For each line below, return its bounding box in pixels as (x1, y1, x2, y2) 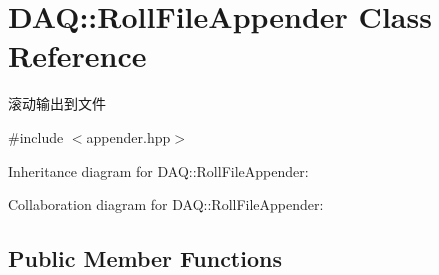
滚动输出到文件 (8, 93, 106, 114)
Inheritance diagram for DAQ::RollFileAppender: (8, 160, 309, 181)
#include (8, 126, 64, 147)
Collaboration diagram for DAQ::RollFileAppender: (8, 194, 324, 215)
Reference (8, 35, 147, 76)
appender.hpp (86, 126, 171, 147)
